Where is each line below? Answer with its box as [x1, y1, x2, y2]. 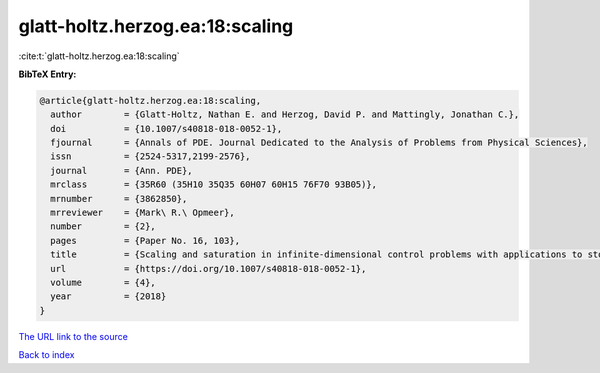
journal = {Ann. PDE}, [50, 165, 194, 176]
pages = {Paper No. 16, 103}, [50, 235, 240, 246]
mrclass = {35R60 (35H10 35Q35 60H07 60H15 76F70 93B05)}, [50, 179, 378, 190]
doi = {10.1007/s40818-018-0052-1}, [50, 123, 283, 134]
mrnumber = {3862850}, [50, 193, 188, 204]
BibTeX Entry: [18, 68, 77, 80]
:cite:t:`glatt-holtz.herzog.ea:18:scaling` [18, 50, 180, 62]
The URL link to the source [18, 330, 129, 342]
